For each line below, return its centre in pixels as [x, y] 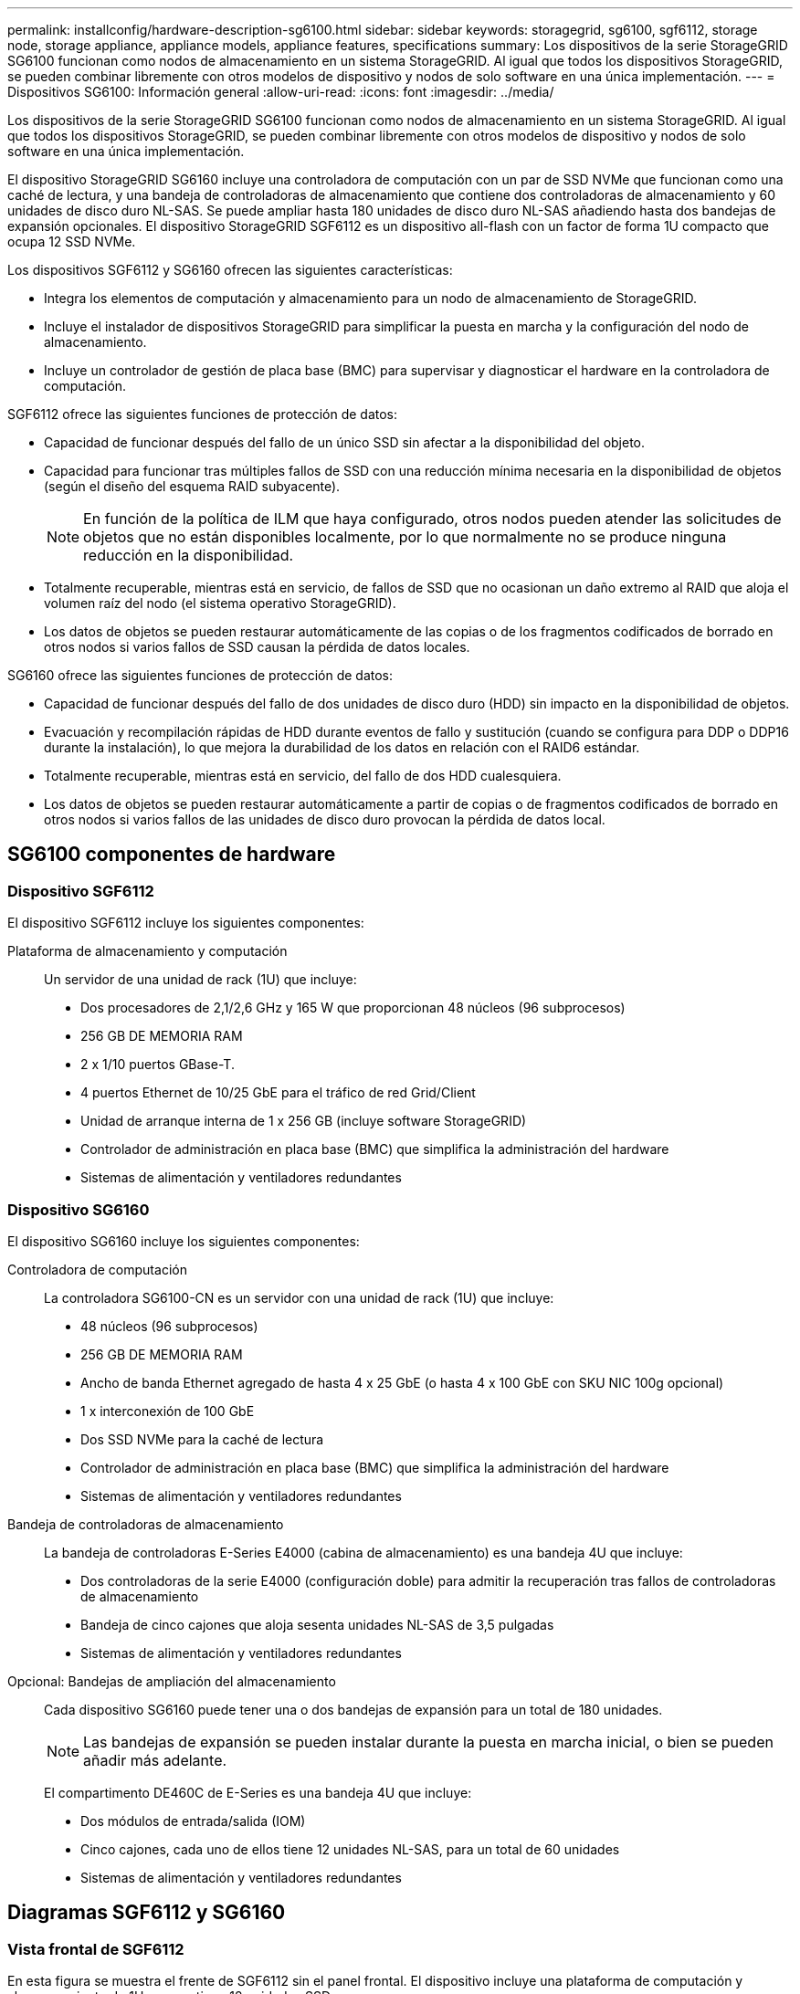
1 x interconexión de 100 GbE [168, 1411]
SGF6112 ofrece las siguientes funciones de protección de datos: [203, 414]
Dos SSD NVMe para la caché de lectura [202, 1439]
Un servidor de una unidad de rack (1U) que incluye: [200, 980]
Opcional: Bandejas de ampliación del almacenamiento [172, 1681]
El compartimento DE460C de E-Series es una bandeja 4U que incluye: [258, 1792]
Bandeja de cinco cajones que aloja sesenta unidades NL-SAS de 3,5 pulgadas [317, 1624]
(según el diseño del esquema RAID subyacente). [192, 486]
